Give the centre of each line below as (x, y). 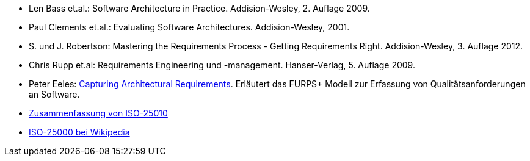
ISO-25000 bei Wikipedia (79, 132)
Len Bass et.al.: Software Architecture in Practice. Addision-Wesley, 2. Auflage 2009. (199, 8)
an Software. (54, 94)
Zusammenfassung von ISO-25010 (98, 113)
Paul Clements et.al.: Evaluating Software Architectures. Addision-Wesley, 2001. (189, 27)
